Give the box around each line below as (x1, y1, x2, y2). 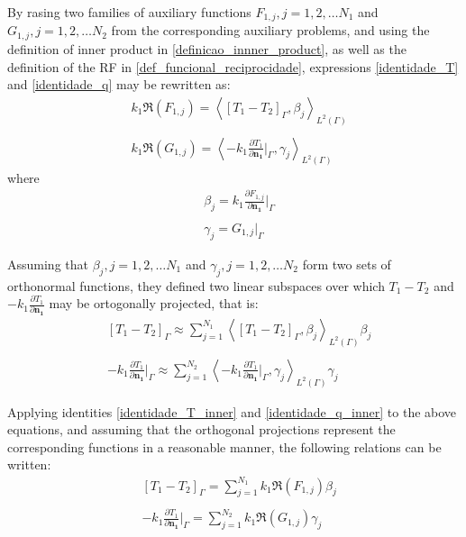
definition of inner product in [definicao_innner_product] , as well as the (7, 39, 407, 58)
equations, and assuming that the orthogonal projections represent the (7, 420, 396, 439)
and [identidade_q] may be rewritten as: (7, 75, 231, 94)
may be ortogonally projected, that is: (49, 294, 259, 313)
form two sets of (302, 254, 391, 273)
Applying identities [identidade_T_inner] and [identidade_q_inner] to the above (7, 402, 457, 421)
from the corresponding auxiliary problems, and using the (111, 21, 430, 40)
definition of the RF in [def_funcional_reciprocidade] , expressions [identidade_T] (7, 57, 459, 76)
